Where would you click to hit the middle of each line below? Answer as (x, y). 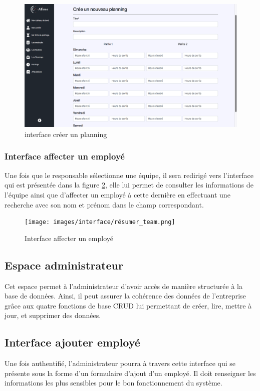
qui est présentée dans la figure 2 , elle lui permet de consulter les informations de (129, 185)
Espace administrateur (64, 265)
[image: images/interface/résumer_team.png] (100, 222)
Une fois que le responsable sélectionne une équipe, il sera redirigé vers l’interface (129, 175)
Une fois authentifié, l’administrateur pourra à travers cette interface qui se (120, 363)
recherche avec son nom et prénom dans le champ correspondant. (104, 204)
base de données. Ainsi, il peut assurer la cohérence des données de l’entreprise (125, 296)
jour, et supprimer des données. (53, 315)
